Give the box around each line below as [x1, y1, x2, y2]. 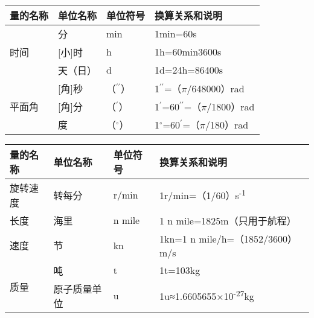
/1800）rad [207, 99, 255, 113]
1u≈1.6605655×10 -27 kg [159, 287, 254, 304]
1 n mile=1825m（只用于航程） [159, 213, 296, 227]
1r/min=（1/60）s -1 [159, 186, 246, 203]
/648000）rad [187, 81, 245, 95]
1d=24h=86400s [155, 63, 223, 77]
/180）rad [205, 117, 249, 132]
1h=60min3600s [155, 45, 222, 59]
